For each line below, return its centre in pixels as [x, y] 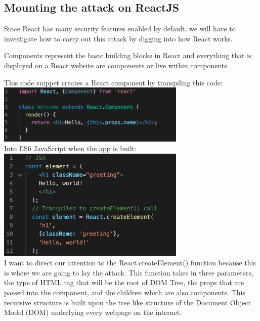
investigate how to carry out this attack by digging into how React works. [119, 38]
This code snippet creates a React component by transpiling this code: [113, 82]
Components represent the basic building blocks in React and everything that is [128, 55]
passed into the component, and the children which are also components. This [125, 292]
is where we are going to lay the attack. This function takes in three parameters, [129, 272]
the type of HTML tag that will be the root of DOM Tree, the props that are [124, 282]
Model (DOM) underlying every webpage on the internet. [93, 312]
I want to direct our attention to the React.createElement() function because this [130, 263]
